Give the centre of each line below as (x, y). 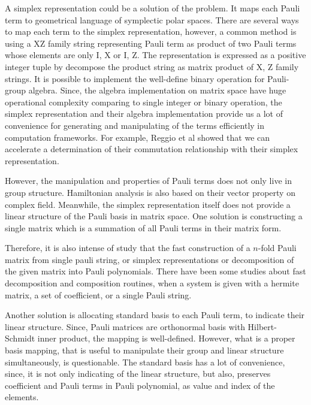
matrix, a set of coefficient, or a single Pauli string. (98, 294)
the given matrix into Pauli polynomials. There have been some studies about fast (155, 271)
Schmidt (20, 338)
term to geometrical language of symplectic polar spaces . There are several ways (152, 19)
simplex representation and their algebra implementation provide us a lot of (144, 114)
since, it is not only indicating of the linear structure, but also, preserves (138, 374)
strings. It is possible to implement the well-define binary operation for (135, 78)
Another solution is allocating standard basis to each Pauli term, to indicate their (155, 315)
